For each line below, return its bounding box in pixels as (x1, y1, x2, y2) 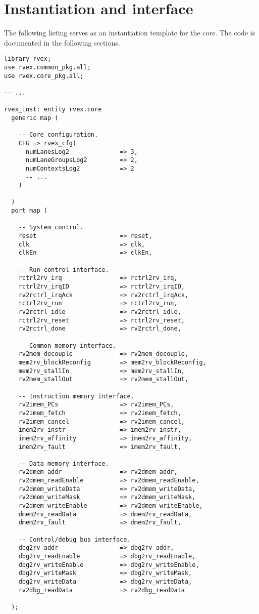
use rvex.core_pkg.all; (4, 72, 84, 79)
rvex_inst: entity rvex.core (4, 106, 102, 113)
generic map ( (11, 114, 59, 121)
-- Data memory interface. (18, 460, 109, 467)
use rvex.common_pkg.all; (4, 63, 91, 71)
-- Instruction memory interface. (18, 392, 134, 400)
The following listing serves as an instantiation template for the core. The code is (4, 27, 255, 38)
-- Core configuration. (18, 131, 98, 139)
